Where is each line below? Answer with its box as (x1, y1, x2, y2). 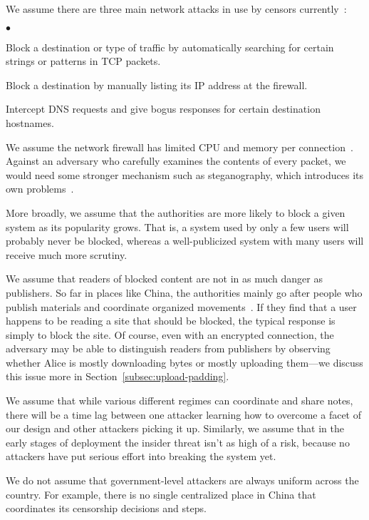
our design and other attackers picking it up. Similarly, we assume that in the (6, 421, 344, 436)
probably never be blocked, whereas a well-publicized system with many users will (6, 233, 364, 248)
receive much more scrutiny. (6, 247, 128, 262)
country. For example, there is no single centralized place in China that (6, 486, 316, 501)
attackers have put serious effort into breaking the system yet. (6, 449, 276, 464)
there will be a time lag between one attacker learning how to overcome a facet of (6, 407, 362, 422)
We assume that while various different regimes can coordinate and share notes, (6, 393, 353, 408)
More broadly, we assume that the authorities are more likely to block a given (6, 205, 345, 220)
